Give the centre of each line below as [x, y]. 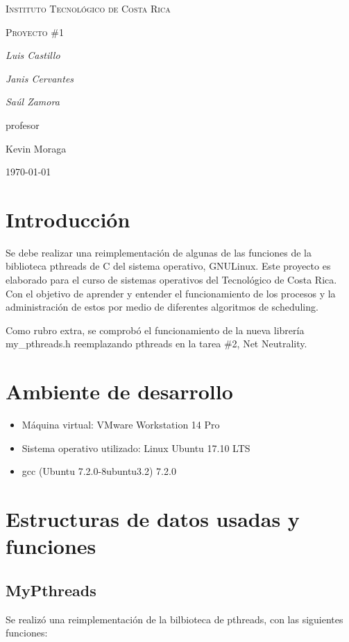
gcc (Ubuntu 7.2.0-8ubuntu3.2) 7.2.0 [99, 471]
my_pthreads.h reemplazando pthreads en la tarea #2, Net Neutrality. [156, 344]
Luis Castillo [33, 55]
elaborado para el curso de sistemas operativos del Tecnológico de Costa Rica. [171, 280]
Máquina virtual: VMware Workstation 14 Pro [121, 425]
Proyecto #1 [35, 32]
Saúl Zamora [33, 102]
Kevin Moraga [36, 148]
